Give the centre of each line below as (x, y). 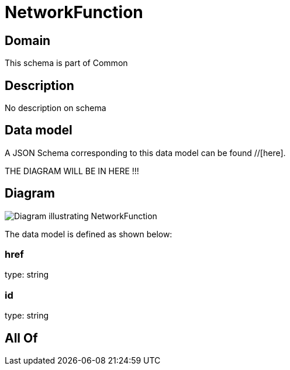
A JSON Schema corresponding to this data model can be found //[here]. (145, 153)
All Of (21, 338)
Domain (28, 40)
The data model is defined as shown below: (89, 234)
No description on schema (56, 108)
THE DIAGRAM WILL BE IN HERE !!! (72, 171)
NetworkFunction (74, 12)
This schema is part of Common (66, 63)
